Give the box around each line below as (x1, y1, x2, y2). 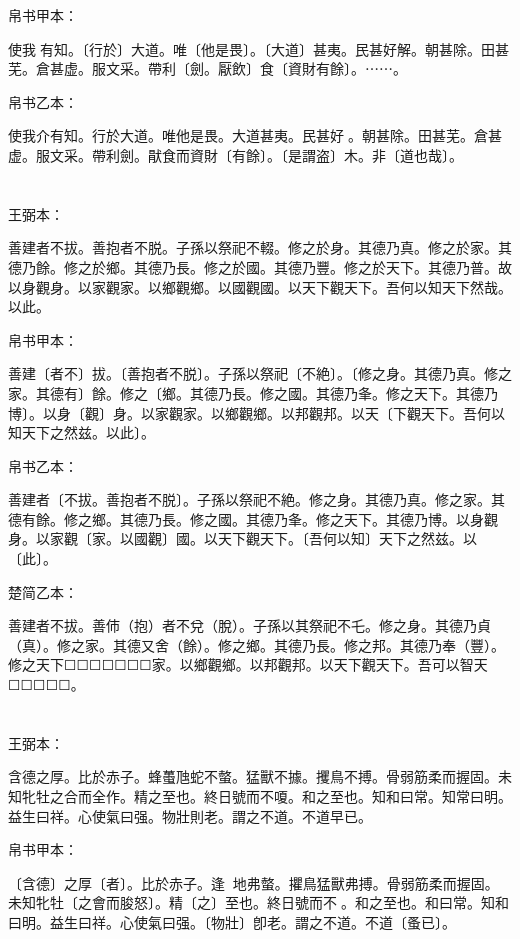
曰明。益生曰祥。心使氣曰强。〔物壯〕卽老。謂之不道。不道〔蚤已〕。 (8, 911, 456, 932)
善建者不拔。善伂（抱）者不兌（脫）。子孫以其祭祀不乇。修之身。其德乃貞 (8, 615, 491, 636)
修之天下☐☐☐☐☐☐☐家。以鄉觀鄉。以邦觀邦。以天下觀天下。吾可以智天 (8, 654, 488, 675)
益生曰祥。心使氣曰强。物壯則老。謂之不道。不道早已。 (8, 805, 372, 826)
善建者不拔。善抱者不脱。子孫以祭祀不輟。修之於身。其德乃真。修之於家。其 (8, 237, 512, 258)
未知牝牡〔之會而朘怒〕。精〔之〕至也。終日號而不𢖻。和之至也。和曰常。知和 (8, 892, 509, 913)
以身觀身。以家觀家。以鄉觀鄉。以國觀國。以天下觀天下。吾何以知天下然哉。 (8, 276, 512, 297)
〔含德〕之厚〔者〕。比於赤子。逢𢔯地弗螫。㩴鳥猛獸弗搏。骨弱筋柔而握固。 (8, 872, 499, 893)
